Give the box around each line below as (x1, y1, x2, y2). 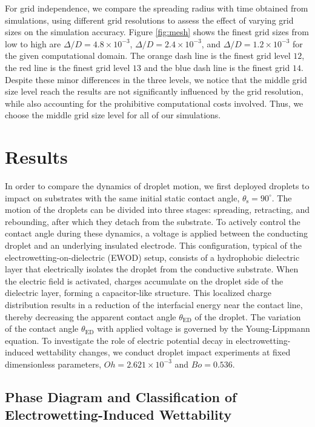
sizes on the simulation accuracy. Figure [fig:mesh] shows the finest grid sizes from (5, 25, 309, 38)
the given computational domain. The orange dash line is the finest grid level (5, 49, 291, 62)
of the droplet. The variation (194, 310, 301, 323)
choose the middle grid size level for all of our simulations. (5, 109, 221, 121)
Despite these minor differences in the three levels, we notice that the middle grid (5, 73, 307, 86)
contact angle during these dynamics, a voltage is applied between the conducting (5, 227, 308, 240)
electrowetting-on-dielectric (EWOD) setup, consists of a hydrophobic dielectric (5, 250, 300, 263)
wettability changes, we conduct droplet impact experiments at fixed (36, 346, 291, 358)
